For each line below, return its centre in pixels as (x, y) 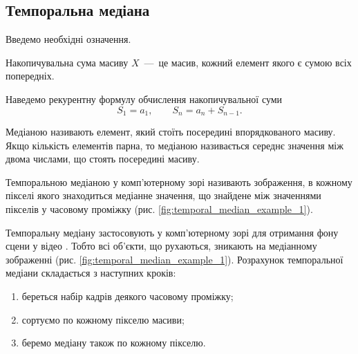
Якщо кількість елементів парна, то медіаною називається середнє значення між (175, 145)
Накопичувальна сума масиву (67, 62)
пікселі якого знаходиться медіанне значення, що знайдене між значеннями (163, 195)
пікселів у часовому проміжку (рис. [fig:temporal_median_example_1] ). (159, 209)
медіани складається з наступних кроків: (91, 273)
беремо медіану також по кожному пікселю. (114, 343)
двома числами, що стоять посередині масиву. (103, 159)
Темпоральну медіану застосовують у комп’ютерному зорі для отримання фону (172, 232)
